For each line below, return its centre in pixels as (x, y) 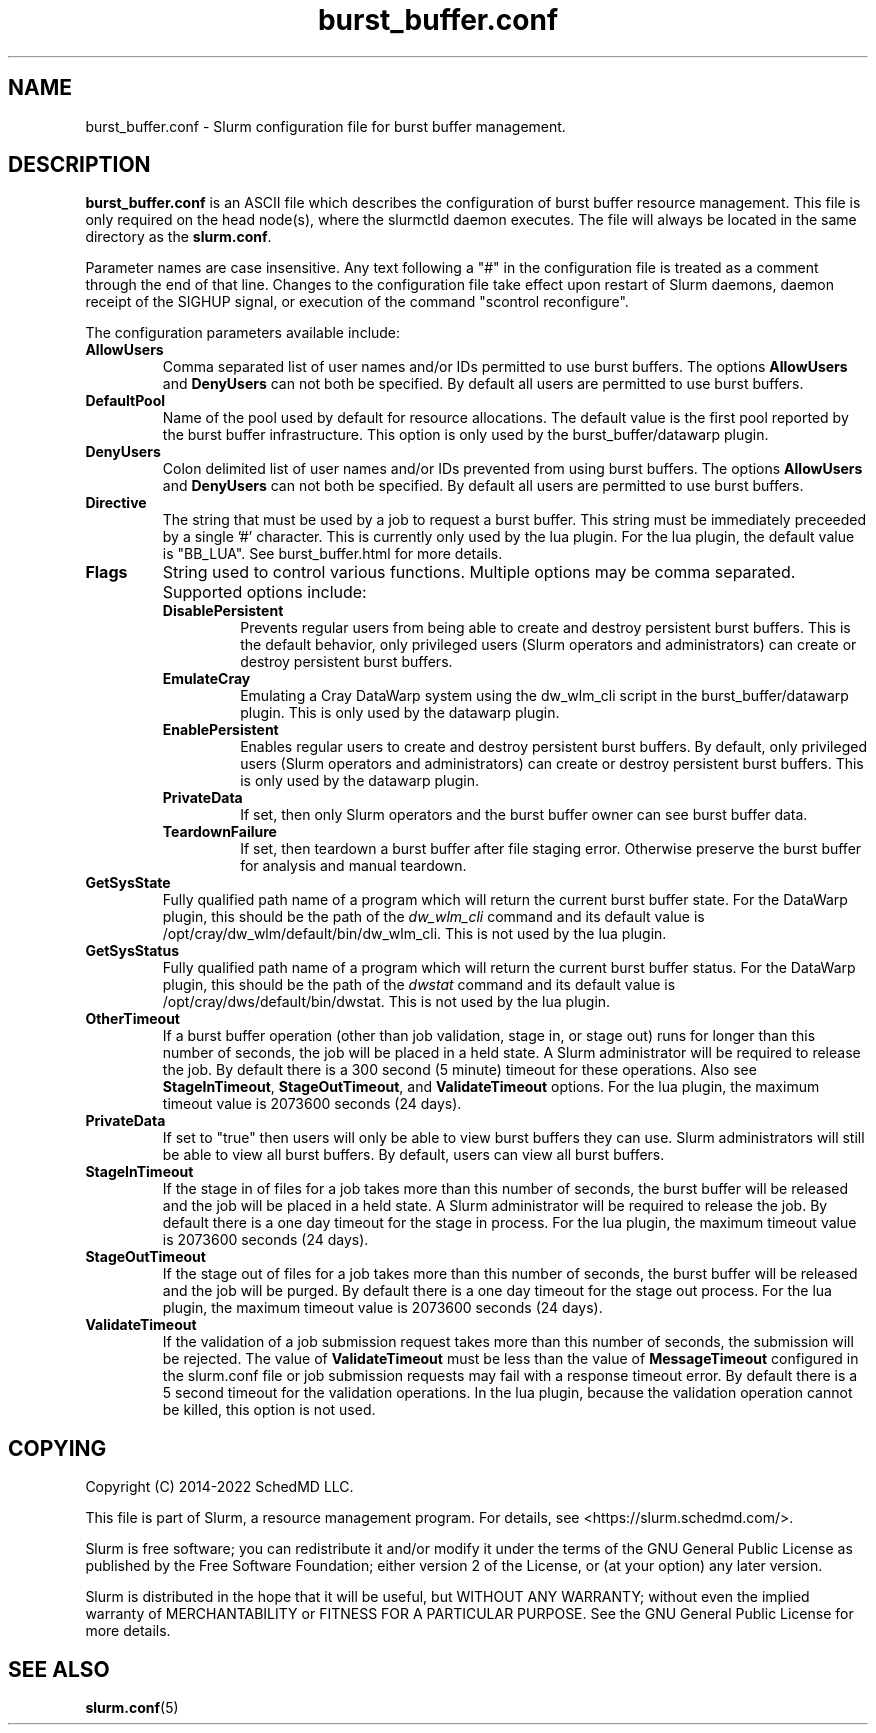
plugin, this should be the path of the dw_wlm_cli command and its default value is (433, 917)
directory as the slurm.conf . (178, 237)
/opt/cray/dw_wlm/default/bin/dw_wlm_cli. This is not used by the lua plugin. (414, 934)
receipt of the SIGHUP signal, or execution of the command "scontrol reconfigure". (357, 302)
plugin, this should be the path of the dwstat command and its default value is (419, 985)
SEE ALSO (59, 1669)
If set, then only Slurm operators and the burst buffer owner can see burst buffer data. (524, 815)
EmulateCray (206, 679)
